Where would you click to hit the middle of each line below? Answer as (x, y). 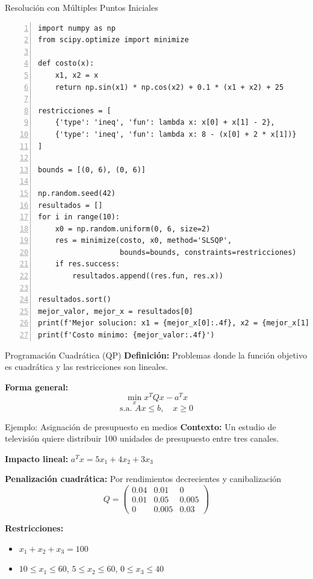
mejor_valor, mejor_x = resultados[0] (116, 311)
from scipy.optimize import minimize (113, 40)
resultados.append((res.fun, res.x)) (148, 276)
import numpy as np (77, 28)
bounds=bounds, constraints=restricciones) (208, 252)
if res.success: (88, 264)
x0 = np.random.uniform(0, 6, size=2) (133, 229)
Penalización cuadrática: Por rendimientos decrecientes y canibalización (143, 479)
